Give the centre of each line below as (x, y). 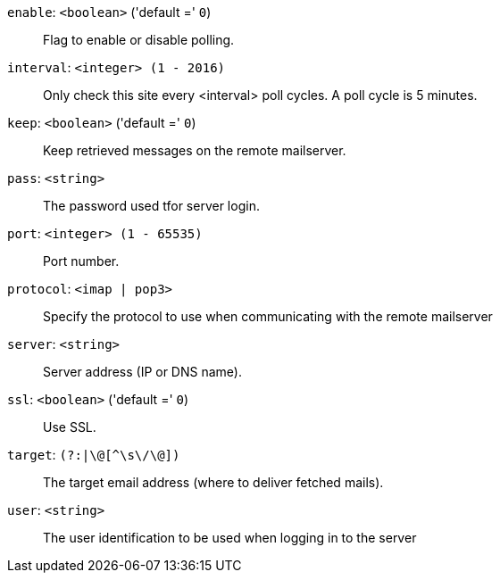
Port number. (81, 261)
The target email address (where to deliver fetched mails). (213, 482)
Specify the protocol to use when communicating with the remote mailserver (268, 316)
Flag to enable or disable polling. (139, 40)
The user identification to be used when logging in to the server (230, 538)
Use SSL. (70, 427)
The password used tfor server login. (151, 206)
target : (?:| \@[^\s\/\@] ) (94, 455)
